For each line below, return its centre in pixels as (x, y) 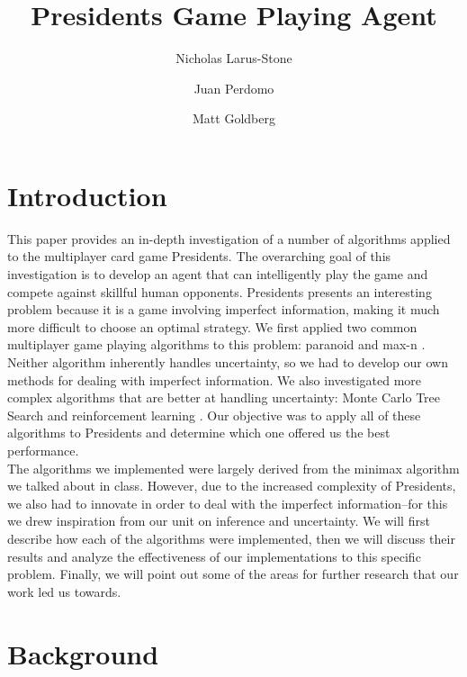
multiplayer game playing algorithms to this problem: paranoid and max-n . (216, 344)
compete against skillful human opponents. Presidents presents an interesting (220, 291)
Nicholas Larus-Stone (234, 58)
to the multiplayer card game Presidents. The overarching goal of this (199, 256)
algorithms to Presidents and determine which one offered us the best (199, 433)
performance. (43, 450)
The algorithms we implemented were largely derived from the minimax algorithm (233, 468)
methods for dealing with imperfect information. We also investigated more (215, 379)
